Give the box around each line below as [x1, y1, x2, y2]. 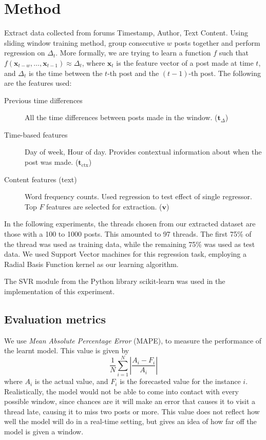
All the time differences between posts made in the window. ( [25, 112, 218, 123]
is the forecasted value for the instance [120, 376, 241, 387]
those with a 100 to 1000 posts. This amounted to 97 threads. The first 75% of [4, 228, 252, 239]
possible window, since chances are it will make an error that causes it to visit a [4, 396, 256, 407]
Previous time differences [4, 94, 83, 105]
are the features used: [4, 78, 72, 88]
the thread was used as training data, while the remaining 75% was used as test [4, 238, 255, 249]
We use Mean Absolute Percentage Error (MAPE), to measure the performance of [4, 335, 262, 346]
